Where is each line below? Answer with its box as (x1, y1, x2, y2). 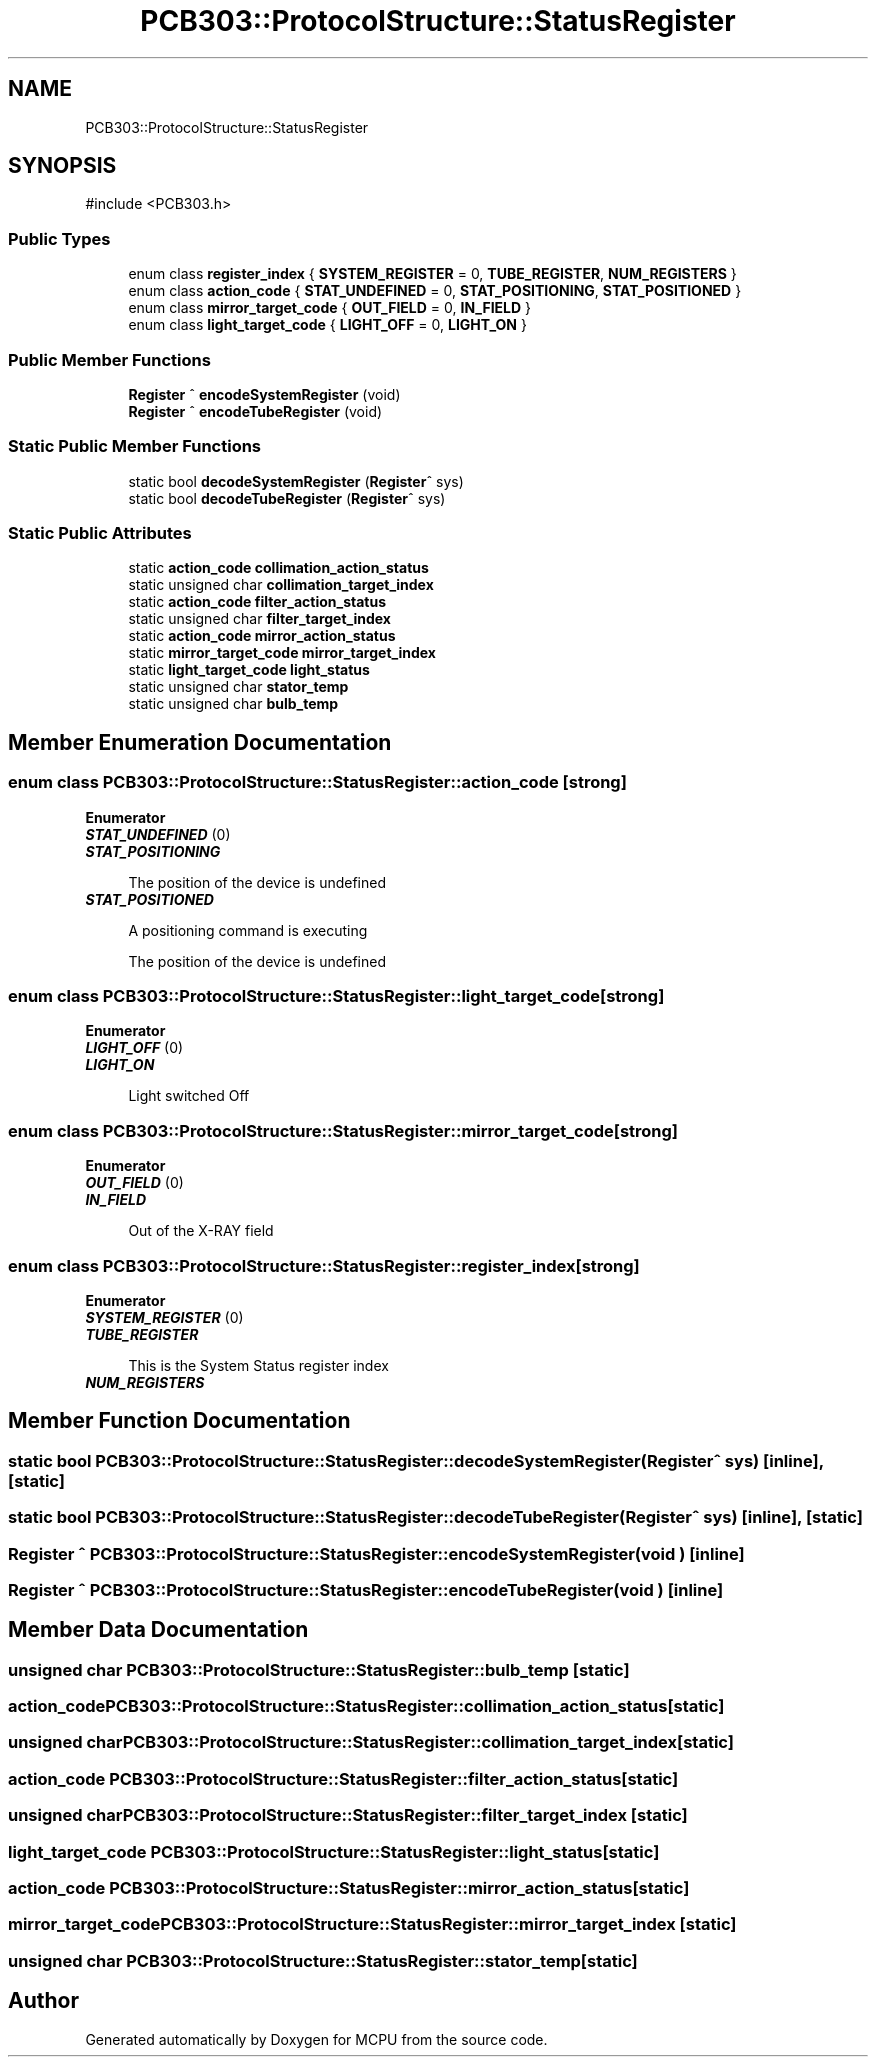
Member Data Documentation (8, 1617, 309, 1643)
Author (8, 1988, 79, 2014)
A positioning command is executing (128, 921, 368, 939)
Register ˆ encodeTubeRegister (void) (128, 402, 383, 420)
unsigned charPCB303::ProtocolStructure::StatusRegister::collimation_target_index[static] (8, 1732, 734, 1753)
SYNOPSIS (8, 153, 117, 179)
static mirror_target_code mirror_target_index (128, 644, 436, 662)
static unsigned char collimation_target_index (128, 576, 434, 594)
